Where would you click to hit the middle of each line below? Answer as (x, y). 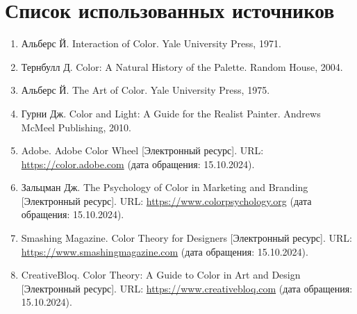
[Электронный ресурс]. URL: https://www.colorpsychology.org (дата (166, 200)
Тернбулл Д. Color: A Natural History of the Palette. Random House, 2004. (182, 66)
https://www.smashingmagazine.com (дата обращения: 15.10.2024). (165, 251)
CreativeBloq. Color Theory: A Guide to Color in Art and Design (161, 275)
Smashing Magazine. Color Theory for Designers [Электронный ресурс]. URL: (186, 238)
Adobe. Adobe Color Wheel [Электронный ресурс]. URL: (142, 150)
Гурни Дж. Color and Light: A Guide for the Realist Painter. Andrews (171, 113)
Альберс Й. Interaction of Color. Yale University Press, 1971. (151, 43)
